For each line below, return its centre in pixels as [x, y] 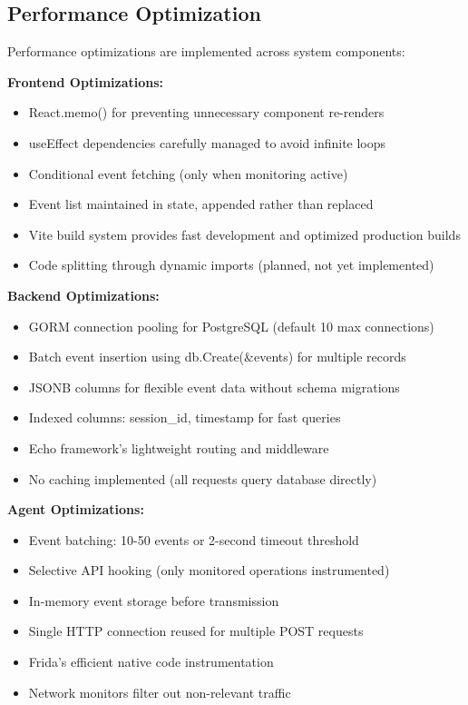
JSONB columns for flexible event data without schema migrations [214, 387]
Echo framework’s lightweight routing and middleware [179, 447]
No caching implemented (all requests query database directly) [203, 478]
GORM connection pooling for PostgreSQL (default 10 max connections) [231, 326]
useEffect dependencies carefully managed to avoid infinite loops [207, 142]
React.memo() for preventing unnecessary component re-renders [206, 112]
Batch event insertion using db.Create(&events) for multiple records [217, 357]
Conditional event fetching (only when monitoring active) [188, 173]
